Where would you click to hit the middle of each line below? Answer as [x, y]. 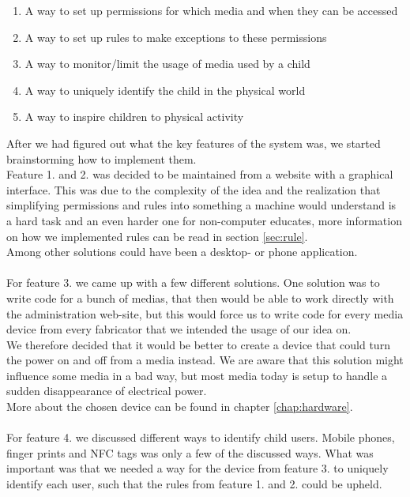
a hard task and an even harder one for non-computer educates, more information [204, 220]
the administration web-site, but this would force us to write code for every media [205, 313]
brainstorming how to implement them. [102, 158]
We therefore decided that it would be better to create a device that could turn [198, 344]
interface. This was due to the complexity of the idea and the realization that [194, 189]
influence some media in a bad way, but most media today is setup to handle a [197, 375]
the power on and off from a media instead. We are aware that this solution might [205, 360]
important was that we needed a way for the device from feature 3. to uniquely [197, 468]
